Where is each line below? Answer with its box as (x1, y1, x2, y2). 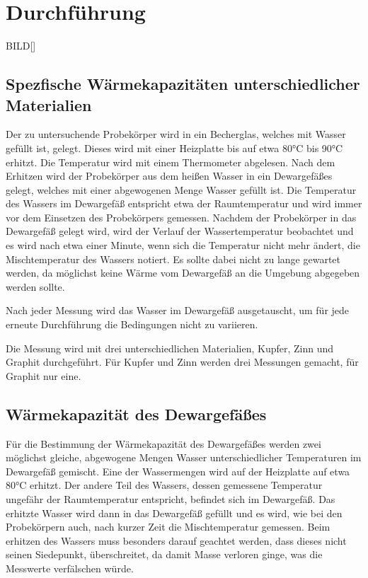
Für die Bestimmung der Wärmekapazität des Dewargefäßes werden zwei (6, 436, 321, 451)
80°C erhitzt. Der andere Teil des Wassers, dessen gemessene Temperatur (6, 478, 323, 492)
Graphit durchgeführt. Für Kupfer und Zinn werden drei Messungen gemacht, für (6, 354, 359, 369)
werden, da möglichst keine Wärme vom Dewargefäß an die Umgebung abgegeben (6, 265, 360, 280)
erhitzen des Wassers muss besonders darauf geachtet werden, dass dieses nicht (6, 533, 347, 548)
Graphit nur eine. (6, 368, 81, 383)
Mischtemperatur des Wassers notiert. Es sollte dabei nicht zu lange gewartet (6, 251, 341, 266)
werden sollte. (6, 279, 65, 294)
